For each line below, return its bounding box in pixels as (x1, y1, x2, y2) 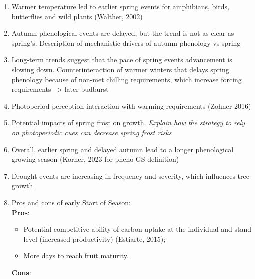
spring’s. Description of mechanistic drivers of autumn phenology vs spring (11, 37, 241, 48)
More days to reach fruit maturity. (23, 250, 129, 261)
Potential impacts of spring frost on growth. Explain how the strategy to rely (11, 117, 245, 128)
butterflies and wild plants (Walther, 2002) (11, 11, 143, 21)
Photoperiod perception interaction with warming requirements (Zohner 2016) (11, 100, 251, 111)
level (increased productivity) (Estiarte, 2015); (23, 233, 166, 244)
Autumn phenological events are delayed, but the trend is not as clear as (11, 28, 234, 38)
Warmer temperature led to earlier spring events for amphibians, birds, (11, 1, 229, 11)
